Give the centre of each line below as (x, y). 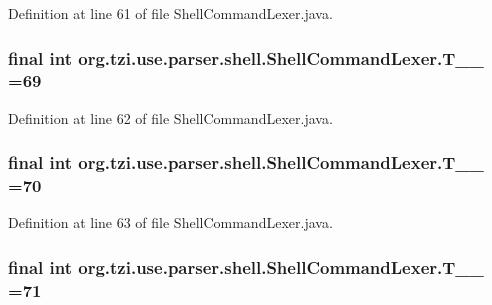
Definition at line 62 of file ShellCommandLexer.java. (170, 117)
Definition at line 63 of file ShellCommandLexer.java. (170, 222)
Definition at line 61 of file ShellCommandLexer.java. (170, 13)
